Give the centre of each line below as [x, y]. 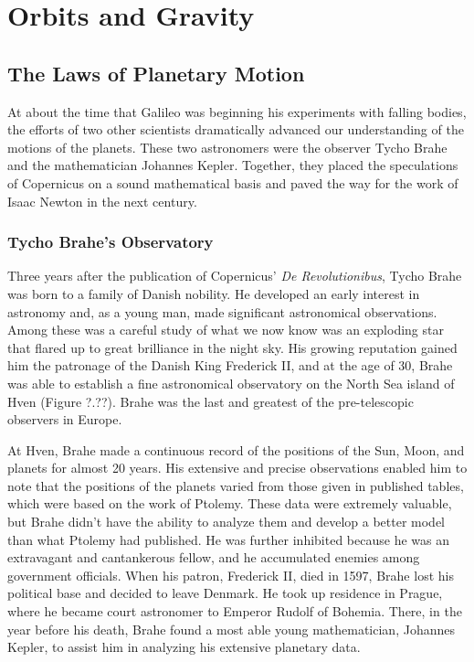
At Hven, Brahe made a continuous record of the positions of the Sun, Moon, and [236, 449]
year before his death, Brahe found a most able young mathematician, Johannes [231, 629]
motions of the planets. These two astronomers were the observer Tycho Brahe [227, 147]
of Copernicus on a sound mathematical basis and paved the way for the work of [233, 182]
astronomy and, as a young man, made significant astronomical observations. [222, 311]
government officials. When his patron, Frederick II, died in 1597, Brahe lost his [231, 575]
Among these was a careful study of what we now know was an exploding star [226, 330]
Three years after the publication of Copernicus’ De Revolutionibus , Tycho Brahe [235, 276]
